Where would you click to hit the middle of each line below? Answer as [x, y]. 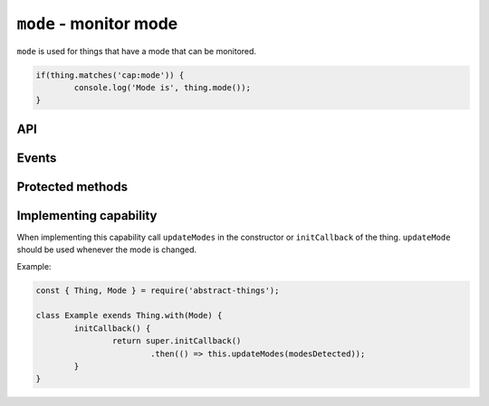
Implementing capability [87, 216]
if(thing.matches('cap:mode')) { [110, 75]
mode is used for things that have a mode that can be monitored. [137, 51]
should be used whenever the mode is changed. [107, 250]
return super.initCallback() [177, 341]
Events [37, 158]
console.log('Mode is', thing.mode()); [162, 87]
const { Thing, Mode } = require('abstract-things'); [158, 290]
